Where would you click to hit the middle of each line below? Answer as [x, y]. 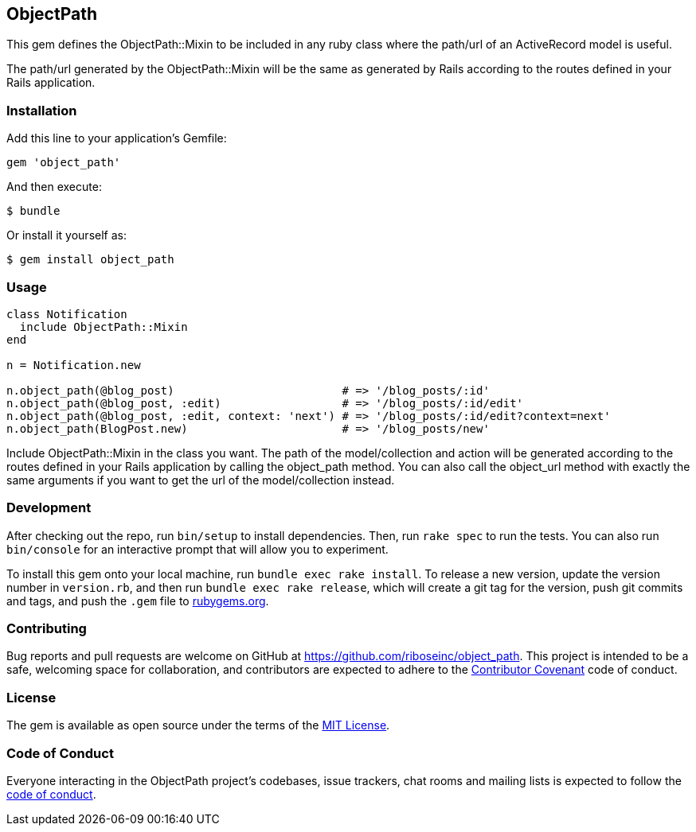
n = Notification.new [74, 365]
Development [49, 508]
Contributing [47, 629]
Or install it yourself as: [66, 235]
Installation [42, 110]
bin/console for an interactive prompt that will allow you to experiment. [197, 549]
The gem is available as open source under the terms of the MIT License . [198, 725]
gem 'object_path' [64, 163]
